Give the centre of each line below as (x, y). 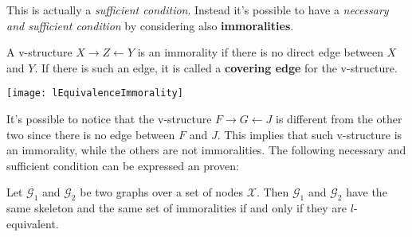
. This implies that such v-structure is (310, 134)
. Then (273, 192)
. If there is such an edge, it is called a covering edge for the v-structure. (216, 67)
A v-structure (39, 52)
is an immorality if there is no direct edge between (260, 52)
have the (367, 192)
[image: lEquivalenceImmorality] (95, 93)
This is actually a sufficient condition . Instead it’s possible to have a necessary (198, 10)
